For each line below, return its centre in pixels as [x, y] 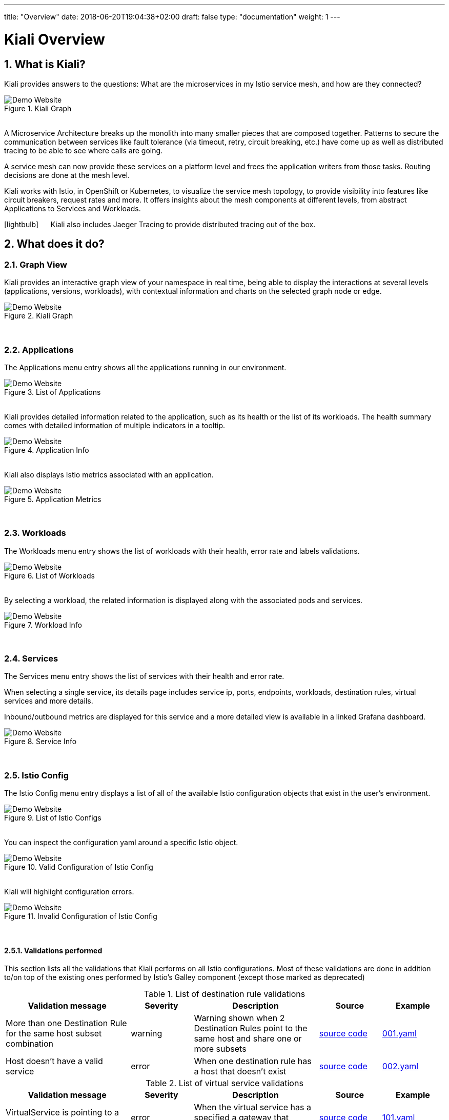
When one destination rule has [253, 1061]
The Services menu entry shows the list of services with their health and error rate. [144, 676]
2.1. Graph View [36, 264]
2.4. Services [31, 659]
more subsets [220, 1049]
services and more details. [49, 701]
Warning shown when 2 [239, 1018]
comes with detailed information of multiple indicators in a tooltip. [115, 425]
